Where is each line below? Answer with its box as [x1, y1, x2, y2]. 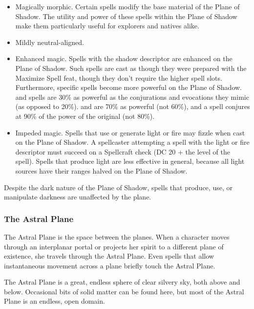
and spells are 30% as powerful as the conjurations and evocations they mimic [15, 91, 249, 102]
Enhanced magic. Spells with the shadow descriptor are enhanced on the [15, 53, 233, 64]
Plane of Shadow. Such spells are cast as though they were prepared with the [15, 63, 247, 73]
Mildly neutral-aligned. [15, 37, 84, 47]
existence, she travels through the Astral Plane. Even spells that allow [4, 251, 214, 261]
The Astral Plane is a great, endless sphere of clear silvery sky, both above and [4, 277, 240, 287]
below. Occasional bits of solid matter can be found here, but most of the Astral [4, 286, 244, 296]
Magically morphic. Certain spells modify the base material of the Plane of [15, 1, 240, 11]
